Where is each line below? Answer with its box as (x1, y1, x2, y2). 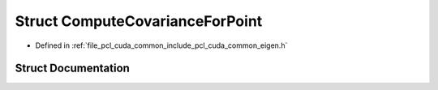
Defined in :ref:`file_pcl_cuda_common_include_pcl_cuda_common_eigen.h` (35, 41, 288, 50)
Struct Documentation (15, 62, 130, 75)
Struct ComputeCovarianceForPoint (15, 12, 263, 30)
